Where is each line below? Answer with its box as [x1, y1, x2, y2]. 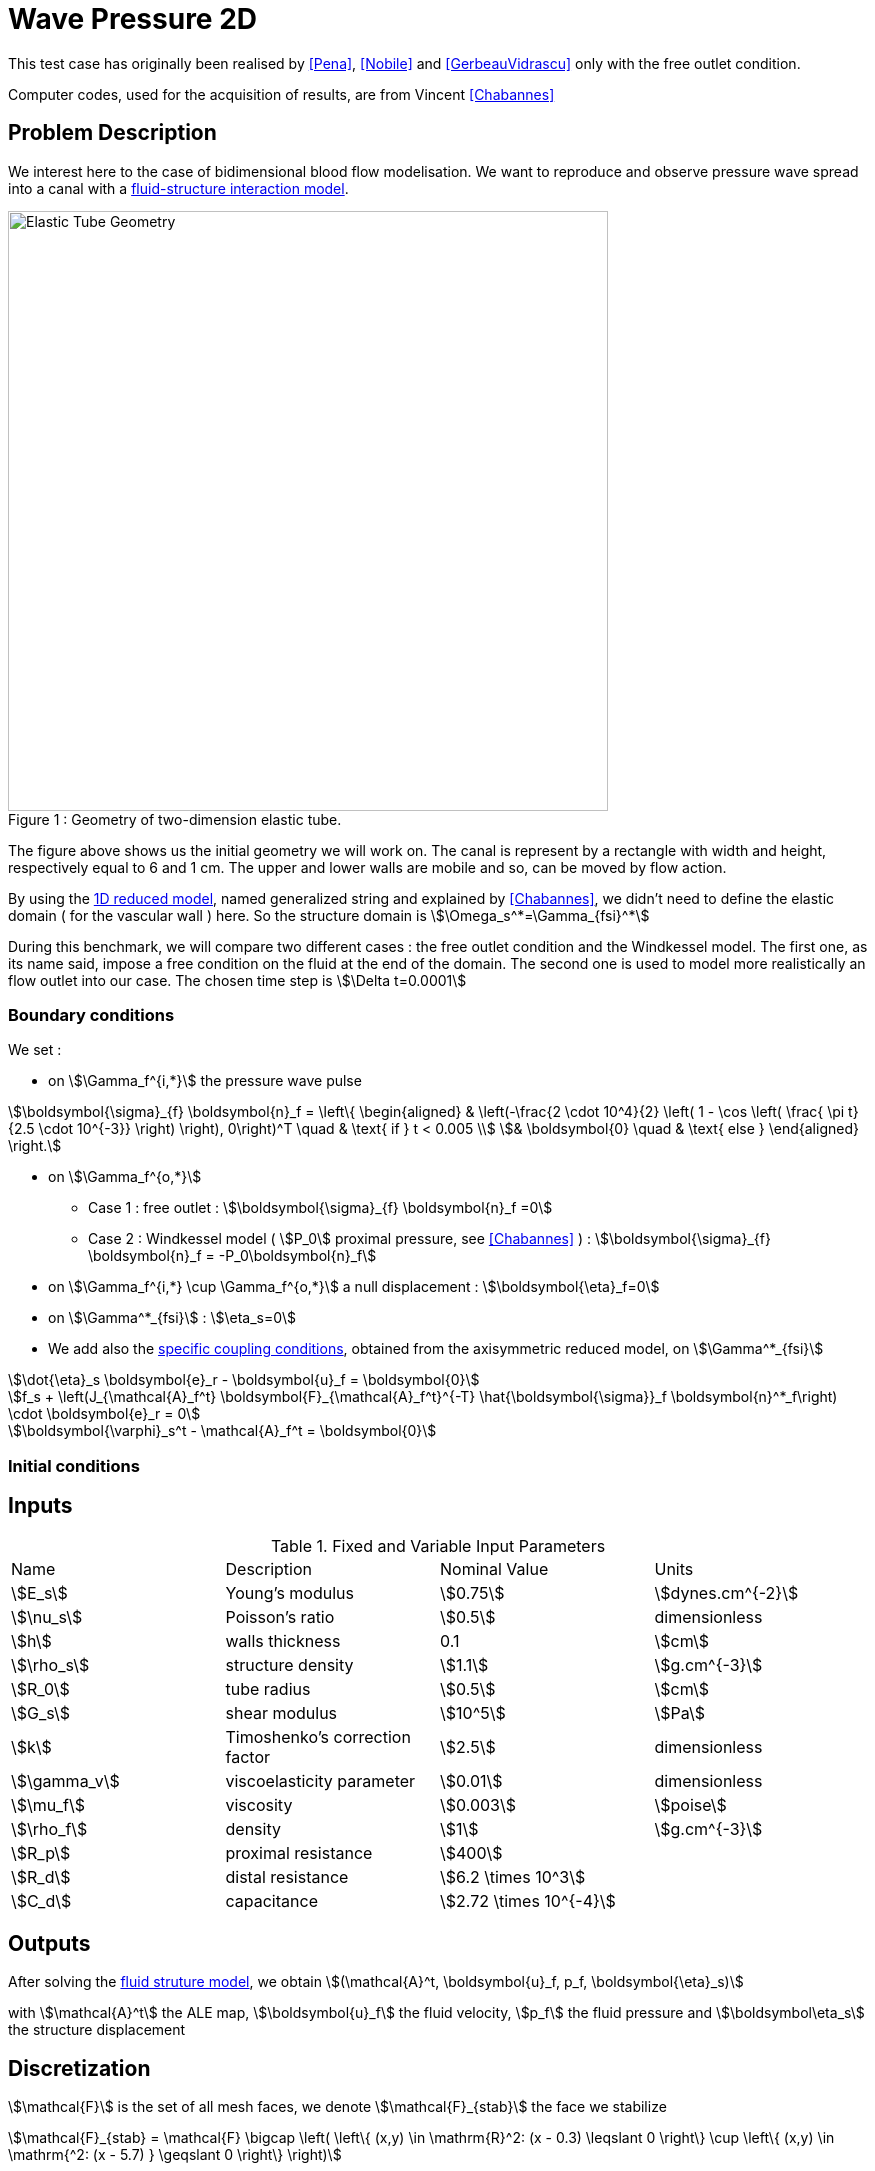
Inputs [8, 1493, 73, 1519]
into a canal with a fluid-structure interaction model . [8, 179, 349, 197]
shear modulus [225, 1702, 338, 1723]
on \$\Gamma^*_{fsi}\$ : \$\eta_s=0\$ [48, 1309, 296, 1327]
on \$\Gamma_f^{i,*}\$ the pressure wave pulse [48, 1072, 362, 1090]
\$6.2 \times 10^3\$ [440, 1866, 586, 1887]
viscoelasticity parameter [225, 1770, 416, 1791]
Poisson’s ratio [225, 1606, 335, 1627]
